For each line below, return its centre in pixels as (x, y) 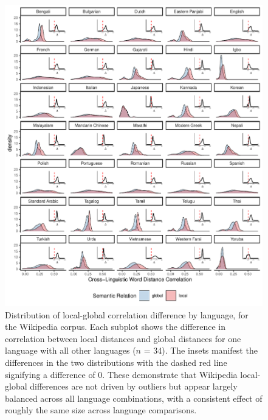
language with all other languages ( (70, 350)
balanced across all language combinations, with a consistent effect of (134, 398)
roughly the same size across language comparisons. (101, 410)
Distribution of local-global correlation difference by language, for (127, 314)
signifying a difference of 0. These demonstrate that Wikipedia (121, 374)
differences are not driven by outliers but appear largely (134, 386)
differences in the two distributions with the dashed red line (116, 362)
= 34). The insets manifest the (201, 350)
